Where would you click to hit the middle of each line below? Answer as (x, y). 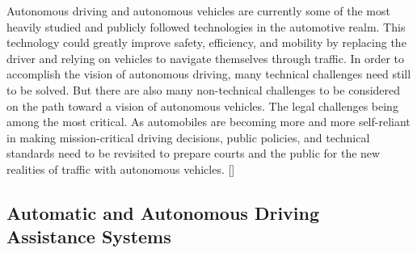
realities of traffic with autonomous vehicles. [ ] (121, 169)
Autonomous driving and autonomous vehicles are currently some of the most (198, 11)
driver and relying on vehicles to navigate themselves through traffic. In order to (206, 58)
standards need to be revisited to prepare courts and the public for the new (194, 153)
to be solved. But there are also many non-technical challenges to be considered (204, 89)
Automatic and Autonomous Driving (163, 212)
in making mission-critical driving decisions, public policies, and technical (188, 137)
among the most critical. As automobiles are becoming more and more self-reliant (208, 122)
